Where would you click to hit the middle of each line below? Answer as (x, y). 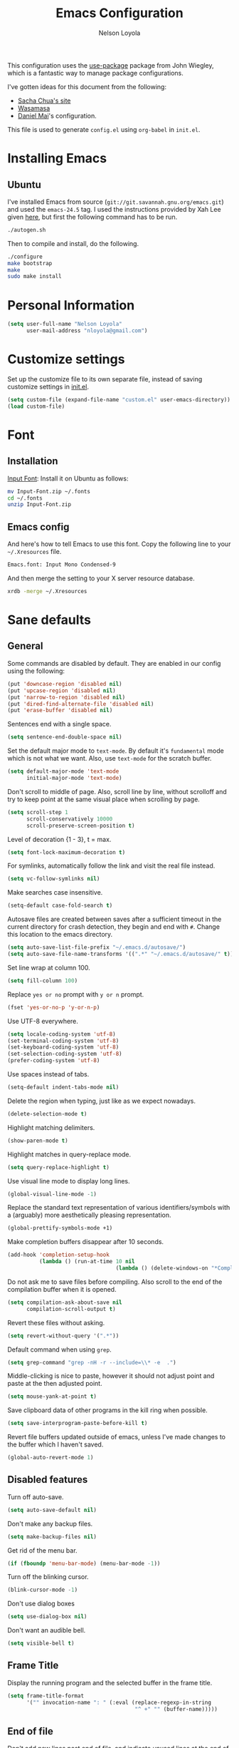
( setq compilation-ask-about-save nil (65, 1302)
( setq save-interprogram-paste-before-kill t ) (78, 1424)
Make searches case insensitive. (55, 893)
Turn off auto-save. (36, 1497)
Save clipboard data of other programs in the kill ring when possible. (107, 1410)
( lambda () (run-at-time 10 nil (87, 1262)
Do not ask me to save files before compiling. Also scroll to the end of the (115, 1282)
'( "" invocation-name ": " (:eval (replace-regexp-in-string (119, 1702)
